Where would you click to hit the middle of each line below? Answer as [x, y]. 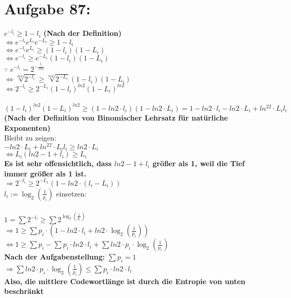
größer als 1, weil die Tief [199, 163]
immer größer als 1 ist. [45, 173]
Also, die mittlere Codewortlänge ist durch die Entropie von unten [125, 281]
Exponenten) [27, 127]
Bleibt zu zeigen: [30, 138]
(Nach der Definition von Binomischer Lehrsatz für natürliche [116, 117]
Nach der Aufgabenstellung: [55, 257]
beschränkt [24, 291]
